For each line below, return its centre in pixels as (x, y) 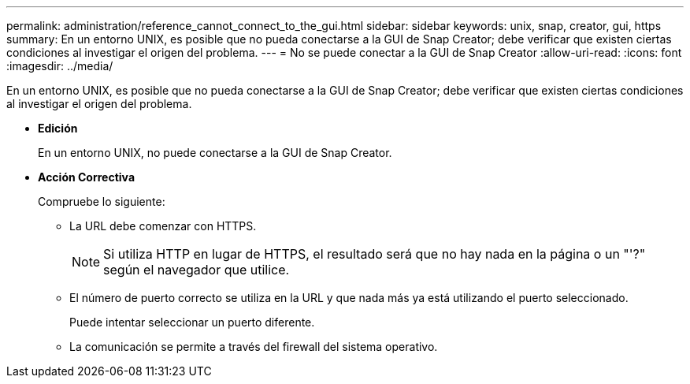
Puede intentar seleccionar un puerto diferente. (192, 322)
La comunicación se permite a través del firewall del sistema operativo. (254, 347)
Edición (58, 128)
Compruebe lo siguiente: (102, 201)
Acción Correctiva (87, 177)
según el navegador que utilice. (197, 270)
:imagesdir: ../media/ (60, 66)
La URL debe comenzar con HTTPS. (163, 226)
